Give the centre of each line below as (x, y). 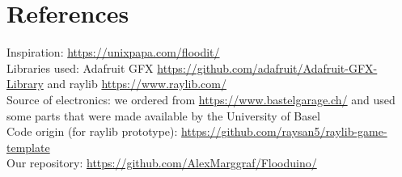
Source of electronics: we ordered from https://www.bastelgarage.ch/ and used (201, 99)
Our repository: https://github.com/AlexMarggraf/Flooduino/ (162, 163)
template (28, 147)
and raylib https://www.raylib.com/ (137, 84)
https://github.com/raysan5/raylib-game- (284, 131)
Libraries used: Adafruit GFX (80, 67)
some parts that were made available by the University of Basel (163, 115)
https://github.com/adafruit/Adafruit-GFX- (267, 67)
